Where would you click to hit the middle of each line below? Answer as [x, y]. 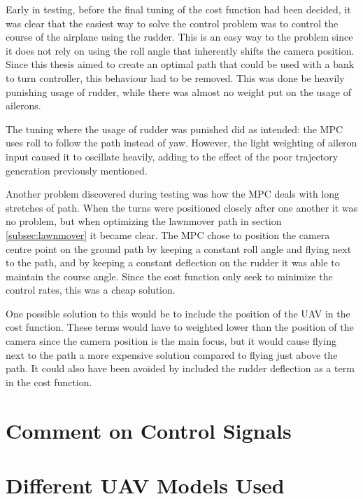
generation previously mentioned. [77, 170]
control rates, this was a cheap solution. [91, 290]
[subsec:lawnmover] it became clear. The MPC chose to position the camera [168, 234]
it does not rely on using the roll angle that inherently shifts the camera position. [180, 50]
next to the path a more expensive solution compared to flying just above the [172, 354]
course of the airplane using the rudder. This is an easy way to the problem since [179, 37]
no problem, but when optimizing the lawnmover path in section [144, 221]
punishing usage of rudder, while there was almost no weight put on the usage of [179, 91]
